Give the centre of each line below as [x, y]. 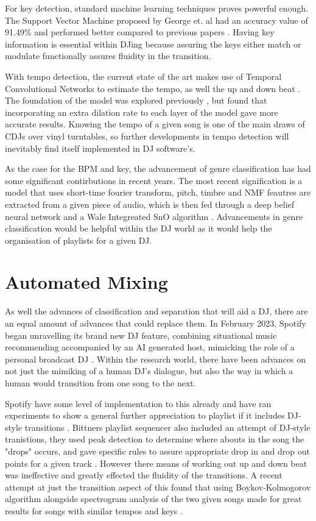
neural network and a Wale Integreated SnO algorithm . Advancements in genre [154, 216]
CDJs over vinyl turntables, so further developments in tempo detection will [147, 136]
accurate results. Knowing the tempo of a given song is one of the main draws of [155, 124]
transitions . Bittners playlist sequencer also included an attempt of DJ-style [167, 427]
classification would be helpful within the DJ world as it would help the [139, 228]
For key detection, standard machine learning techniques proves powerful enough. [157, 8]
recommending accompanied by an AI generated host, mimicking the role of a [150, 347]
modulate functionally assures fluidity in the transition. [108, 56]
